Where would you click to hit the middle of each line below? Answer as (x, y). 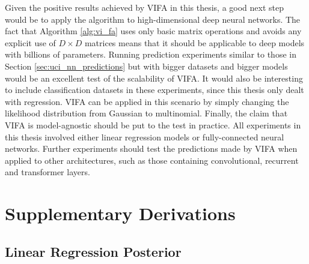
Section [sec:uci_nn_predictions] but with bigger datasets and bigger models (146, 66)
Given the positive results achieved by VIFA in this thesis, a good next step (145, 7)
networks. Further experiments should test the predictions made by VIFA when (151, 148)
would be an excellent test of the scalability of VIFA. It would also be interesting (154, 78)
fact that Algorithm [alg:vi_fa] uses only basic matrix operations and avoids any (153, 31)
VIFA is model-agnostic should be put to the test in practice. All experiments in (153, 124)
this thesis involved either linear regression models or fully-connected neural (145, 136)
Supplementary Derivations (120, 213)
